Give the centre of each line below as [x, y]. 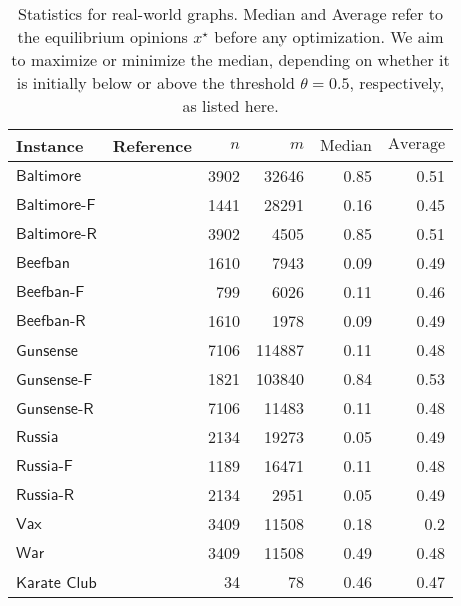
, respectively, [397, 82]
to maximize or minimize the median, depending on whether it [230, 59]
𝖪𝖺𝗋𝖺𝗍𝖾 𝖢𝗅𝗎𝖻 [56, 582]
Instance [50, 145]
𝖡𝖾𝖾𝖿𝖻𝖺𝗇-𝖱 [51, 321]
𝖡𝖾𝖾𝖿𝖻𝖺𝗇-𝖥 [50, 292]
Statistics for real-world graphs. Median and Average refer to [230, 13]
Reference [152, 145]
